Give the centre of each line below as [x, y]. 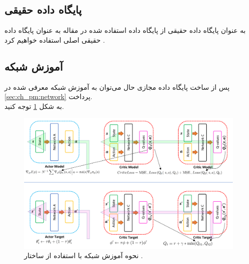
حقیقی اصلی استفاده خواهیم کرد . [55, 40]
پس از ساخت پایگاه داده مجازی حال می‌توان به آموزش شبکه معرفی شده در [117, 87]
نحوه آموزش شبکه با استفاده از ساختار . [84, 255]
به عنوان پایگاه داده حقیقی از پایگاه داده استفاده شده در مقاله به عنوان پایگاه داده [125, 30]
